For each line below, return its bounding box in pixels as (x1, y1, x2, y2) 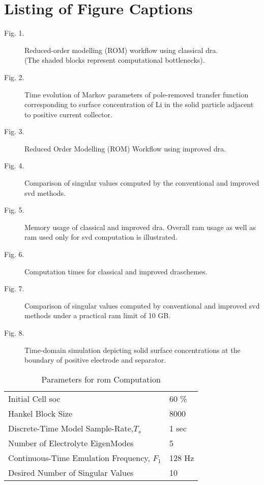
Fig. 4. (4, 160, 24, 171)
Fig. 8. (4, 327, 24, 338)
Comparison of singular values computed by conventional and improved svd (24, 300, 260, 311)
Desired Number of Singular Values (8, 466, 134, 478)
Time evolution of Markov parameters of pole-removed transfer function (24, 89, 249, 99)
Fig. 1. (4, 28, 24, 38)
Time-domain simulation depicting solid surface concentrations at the (24, 344, 241, 355)
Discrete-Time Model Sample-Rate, (8, 422, 134, 434)
